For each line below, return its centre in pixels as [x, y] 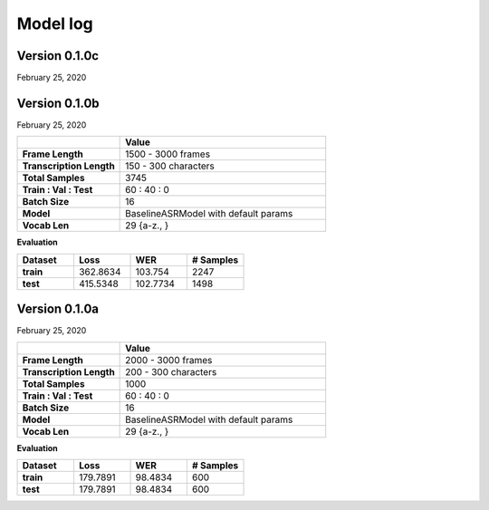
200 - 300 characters [171, 371]
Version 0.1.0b [58, 103]
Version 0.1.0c [58, 56]
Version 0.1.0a [58, 309]
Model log [55, 24]
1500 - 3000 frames [168, 154]
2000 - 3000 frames [169, 360]
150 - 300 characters [170, 166]
